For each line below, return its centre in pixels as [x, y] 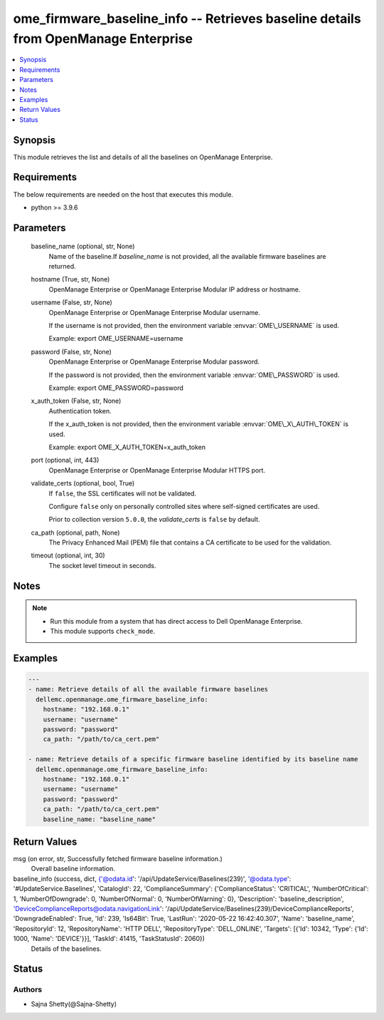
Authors [28, 989]
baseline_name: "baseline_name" [100, 819]
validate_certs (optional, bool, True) [83, 483]
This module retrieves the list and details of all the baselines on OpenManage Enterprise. [143, 157]
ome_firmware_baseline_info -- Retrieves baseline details [187, 19]
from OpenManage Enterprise [103, 38]
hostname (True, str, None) [70, 279]
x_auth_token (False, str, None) [76, 401]
